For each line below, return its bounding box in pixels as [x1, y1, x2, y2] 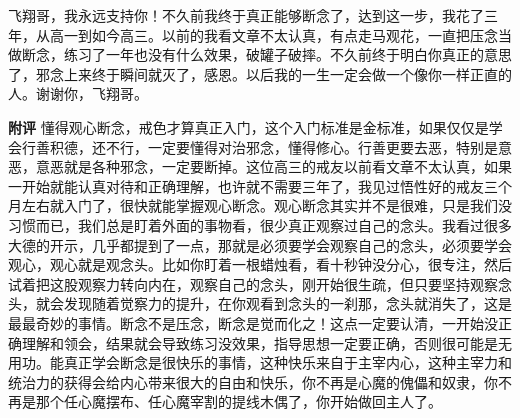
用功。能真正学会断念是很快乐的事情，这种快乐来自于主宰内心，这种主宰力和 [8, 352, 512, 373]
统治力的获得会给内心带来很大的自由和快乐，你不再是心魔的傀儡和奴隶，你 [8, 371, 498, 392]
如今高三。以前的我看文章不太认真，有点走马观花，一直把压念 [91, 24, 498, 45]
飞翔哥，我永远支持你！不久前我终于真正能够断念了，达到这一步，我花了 [8, 5, 484, 25]
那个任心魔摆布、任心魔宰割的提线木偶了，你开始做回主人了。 [35, 391, 442, 412]
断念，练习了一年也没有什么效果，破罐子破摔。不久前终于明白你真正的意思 [21, 44, 512, 65]
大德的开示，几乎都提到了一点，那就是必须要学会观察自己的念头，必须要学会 [8, 234, 512, 255]
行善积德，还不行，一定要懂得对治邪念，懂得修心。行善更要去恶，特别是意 [21, 136, 512, 157]
